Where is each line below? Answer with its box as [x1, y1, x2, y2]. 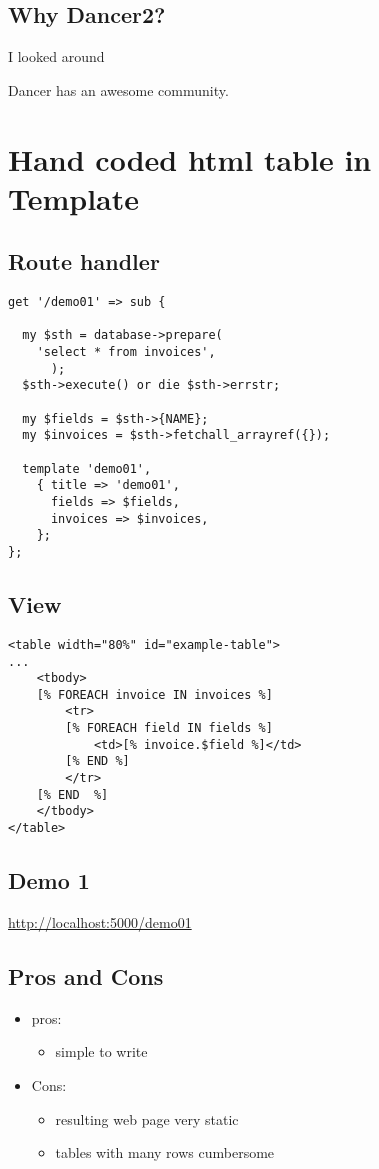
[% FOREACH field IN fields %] [65, 721, 273, 736]
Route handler [8, 246, 160, 277]
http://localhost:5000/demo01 [8, 911, 192, 932]
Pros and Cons [8, 960, 164, 991]
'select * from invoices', [36, 345, 216, 360]
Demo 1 [8, 865, 90, 896]
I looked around [8, 46, 105, 67]
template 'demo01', [22, 461, 152, 476]
